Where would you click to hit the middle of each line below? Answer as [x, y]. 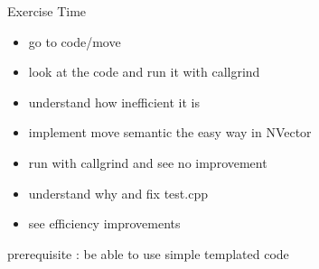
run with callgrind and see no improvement [148, 162]
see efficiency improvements [104, 223]
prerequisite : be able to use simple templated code [148, 253]
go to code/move [75, 41]
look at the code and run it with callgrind [144, 72]
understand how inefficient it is [114, 102]
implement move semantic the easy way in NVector [170, 132]
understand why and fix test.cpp [118, 193]
